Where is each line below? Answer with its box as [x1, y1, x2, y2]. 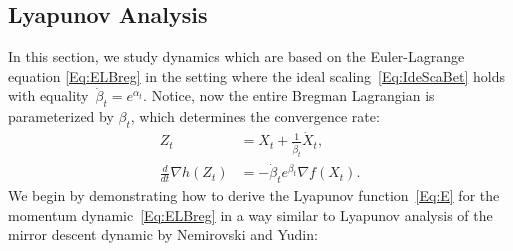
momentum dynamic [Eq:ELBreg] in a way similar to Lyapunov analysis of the [8, 204, 493, 225]
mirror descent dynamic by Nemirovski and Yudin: [8, 224, 318, 245]
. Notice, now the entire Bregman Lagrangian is [143, 85, 435, 106]
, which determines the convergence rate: [130, 106, 380, 127]
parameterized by [8, 106, 114, 127]
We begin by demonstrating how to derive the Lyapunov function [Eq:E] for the [8, 185, 500, 206]
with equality [8, 85, 89, 106]
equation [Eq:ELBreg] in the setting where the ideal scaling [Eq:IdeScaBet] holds [8, 65, 505, 86]
